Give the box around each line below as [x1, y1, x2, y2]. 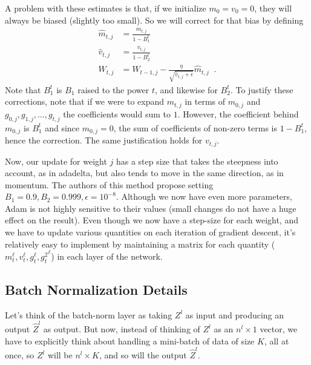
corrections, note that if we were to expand [5, 95, 165, 108]
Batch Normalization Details [5, 280, 188, 299]
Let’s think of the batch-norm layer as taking [5, 308, 172, 321]
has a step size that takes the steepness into [116, 154, 278, 167]
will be [47, 349, 73, 361]
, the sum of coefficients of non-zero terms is [113, 121, 277, 134]
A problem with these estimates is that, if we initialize [5, 2, 206, 14]
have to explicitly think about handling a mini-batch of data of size [5, 334, 255, 347]
